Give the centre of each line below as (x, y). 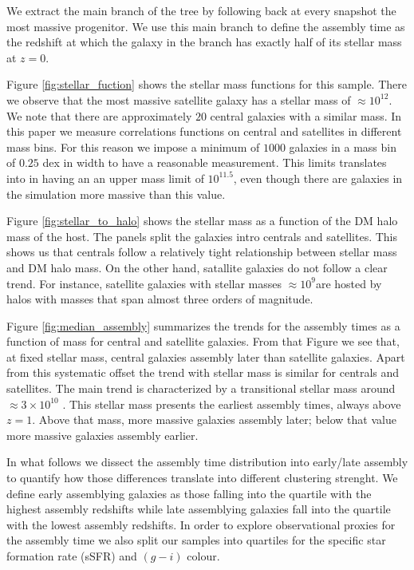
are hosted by (349, 283)
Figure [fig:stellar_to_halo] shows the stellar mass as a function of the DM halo (202, 221)
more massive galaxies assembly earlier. (103, 435)
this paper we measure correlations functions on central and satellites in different (204, 131)
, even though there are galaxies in (318, 178)
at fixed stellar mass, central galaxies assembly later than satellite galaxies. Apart (206, 356)
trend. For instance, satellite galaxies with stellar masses (144, 283)
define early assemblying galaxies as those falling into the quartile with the (189, 493)
